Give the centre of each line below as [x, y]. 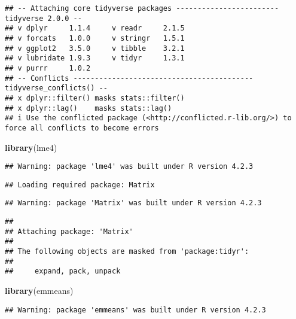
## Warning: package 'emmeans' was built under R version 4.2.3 [135, 310]
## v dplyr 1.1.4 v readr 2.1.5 [95, 28]
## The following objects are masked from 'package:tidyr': [127, 252]
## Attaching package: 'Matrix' [69, 231]
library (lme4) [31, 147]
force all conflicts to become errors [82, 128]
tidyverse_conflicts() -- [56, 88]
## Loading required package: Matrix [80, 185]
